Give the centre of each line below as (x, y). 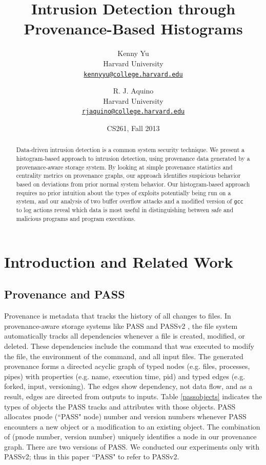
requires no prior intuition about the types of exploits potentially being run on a (124, 192)
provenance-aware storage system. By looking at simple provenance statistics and (124, 167)
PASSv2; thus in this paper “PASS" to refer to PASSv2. (92, 457)
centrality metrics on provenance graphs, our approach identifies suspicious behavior (128, 175)
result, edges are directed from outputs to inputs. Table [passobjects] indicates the (133, 396)
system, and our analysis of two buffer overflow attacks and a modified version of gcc (130, 201)
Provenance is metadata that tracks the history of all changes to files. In (118, 316)
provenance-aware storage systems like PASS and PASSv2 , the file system (121, 325)
